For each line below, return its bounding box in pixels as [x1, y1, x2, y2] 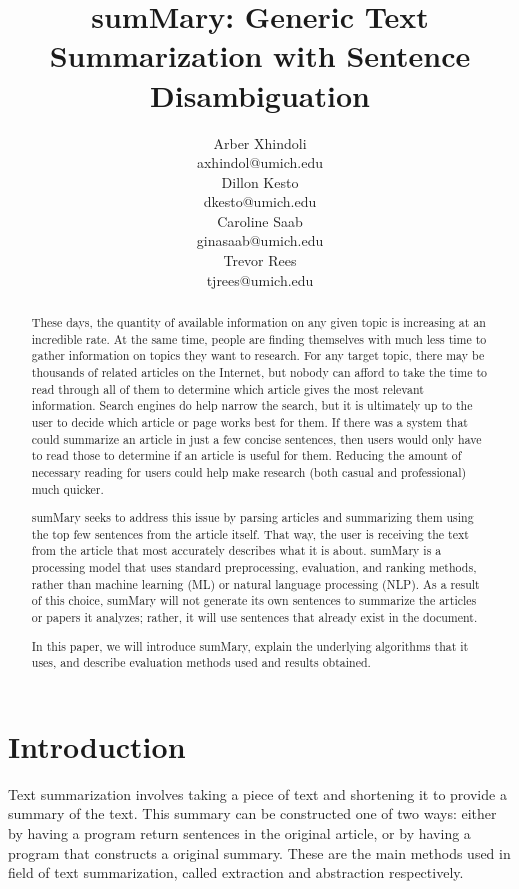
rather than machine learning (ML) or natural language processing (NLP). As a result [31, 575, 480, 592]
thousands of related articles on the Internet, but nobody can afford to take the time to [31, 364, 487, 381]
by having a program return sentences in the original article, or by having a [8, 823, 471, 844]
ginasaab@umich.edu [196, 230, 324, 251]
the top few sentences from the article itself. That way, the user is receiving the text [31, 525, 469, 542]
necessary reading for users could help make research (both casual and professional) [31, 463, 467, 480]
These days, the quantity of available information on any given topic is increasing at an [31, 314, 486, 331]
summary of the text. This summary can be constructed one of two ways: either [8, 803, 497, 824]
